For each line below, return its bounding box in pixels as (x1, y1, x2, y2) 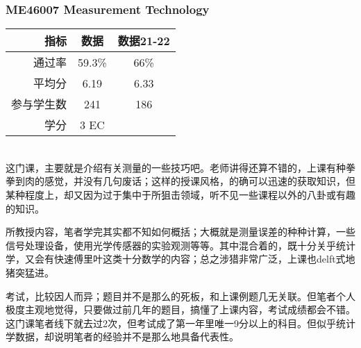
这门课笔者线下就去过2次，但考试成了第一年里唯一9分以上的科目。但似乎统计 (6, 315, 355, 330)
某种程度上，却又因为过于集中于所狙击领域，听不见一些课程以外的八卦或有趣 (6, 188, 355, 201)
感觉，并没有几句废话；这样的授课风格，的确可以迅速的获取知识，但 (44, 174, 355, 188)
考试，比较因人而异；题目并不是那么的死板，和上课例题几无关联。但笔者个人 (6, 288, 355, 303)
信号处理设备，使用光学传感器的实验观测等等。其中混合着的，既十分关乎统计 (6, 238, 355, 252)
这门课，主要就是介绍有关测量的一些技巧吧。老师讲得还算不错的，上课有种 (6, 160, 346, 174)
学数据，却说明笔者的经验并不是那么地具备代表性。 (6, 329, 239, 344)
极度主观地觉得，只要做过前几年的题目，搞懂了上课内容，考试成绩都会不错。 (6, 302, 355, 317)
